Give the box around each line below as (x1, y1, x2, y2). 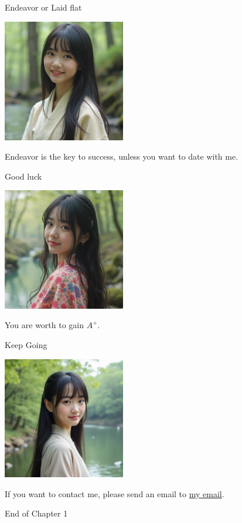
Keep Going (5, 339, 47, 351)
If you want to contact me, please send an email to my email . (5, 487, 224, 500)
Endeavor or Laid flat (5, 1, 82, 13)
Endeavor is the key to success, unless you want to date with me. (5, 150, 238, 163)
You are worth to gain (5, 319, 84, 331)
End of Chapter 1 (5, 507, 68, 519)
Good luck (5, 170, 42, 182)
